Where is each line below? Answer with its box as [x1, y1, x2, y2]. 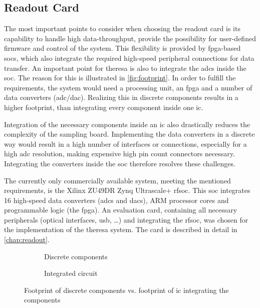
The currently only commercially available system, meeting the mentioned [4, 175, 231, 185]
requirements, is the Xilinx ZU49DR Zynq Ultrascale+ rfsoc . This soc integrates [4, 185, 250, 195]
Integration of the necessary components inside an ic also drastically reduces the [4, 119, 250, 129]
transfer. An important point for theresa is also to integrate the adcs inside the [4, 62, 246, 73]
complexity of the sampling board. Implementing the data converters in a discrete [4, 129, 255, 139]
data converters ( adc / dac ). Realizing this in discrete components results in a [4, 92, 238, 102]
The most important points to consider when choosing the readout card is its [4, 23, 240, 34]
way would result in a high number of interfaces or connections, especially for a [4, 138, 247, 149]
